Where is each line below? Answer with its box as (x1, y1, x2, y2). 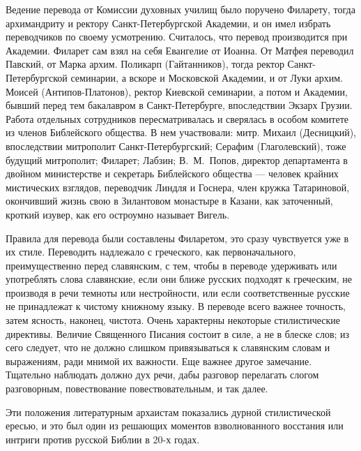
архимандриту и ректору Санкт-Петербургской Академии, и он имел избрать (6, 15, 331, 30)
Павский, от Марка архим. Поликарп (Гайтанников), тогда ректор (6, 57, 284, 71)
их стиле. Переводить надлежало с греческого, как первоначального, (6, 244, 296, 259)
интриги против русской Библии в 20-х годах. (6, 431, 200, 446)
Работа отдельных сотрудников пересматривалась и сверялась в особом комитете (6, 111, 349, 126)
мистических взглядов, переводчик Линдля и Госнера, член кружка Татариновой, (6, 179, 350, 194)
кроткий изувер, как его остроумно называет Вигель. (6, 207, 230, 221)
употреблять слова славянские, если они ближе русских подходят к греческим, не (6, 272, 353, 286)
